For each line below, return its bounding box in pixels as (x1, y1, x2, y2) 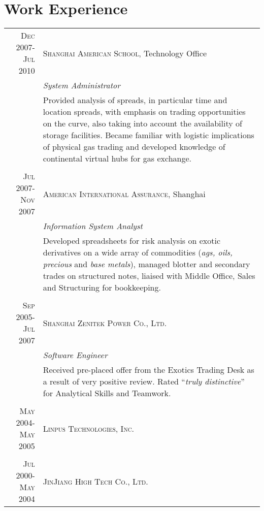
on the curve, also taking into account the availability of (43, 117, 242, 130)
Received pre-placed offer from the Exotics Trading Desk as (43, 364, 254, 376)
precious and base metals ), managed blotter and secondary (43, 258, 250, 270)
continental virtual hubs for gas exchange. (43, 152, 192, 165)
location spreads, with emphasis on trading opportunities (43, 106, 246, 118)
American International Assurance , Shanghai (43, 187, 206, 200)
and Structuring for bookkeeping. (43, 281, 161, 294)
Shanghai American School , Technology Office (43, 47, 207, 59)
